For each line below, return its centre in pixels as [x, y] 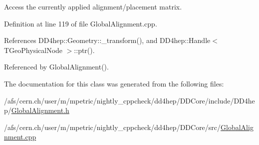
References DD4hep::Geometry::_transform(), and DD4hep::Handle [107, 40]
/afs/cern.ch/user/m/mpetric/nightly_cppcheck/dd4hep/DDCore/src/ [113, 127]
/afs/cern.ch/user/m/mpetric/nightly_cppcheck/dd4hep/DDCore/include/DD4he [129, 100]
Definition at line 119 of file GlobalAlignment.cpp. [81, 23]
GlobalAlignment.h [40, 110]
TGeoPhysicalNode [33, 50]
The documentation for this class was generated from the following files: [114, 83]
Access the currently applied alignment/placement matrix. [93, 6]
